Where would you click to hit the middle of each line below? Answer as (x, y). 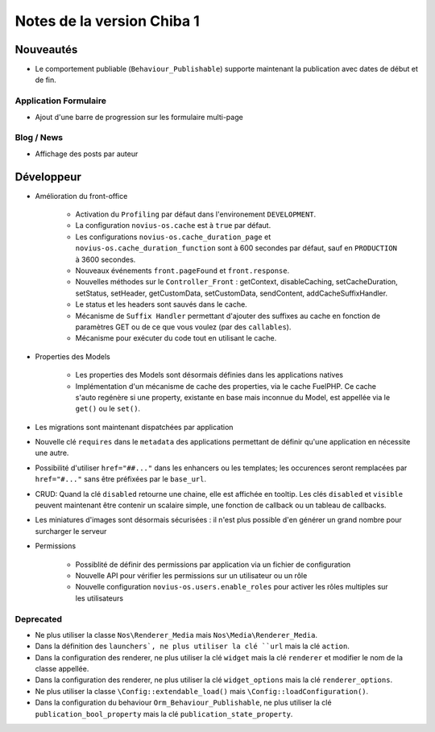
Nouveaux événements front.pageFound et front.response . (182, 271)
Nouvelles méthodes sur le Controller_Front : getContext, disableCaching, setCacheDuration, (236, 282)
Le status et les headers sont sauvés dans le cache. (161, 304)
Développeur (48, 177)
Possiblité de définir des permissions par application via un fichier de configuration (213, 565)
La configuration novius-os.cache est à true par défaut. (173, 225)
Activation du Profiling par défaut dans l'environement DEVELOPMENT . (196, 214)
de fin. (46, 80)
